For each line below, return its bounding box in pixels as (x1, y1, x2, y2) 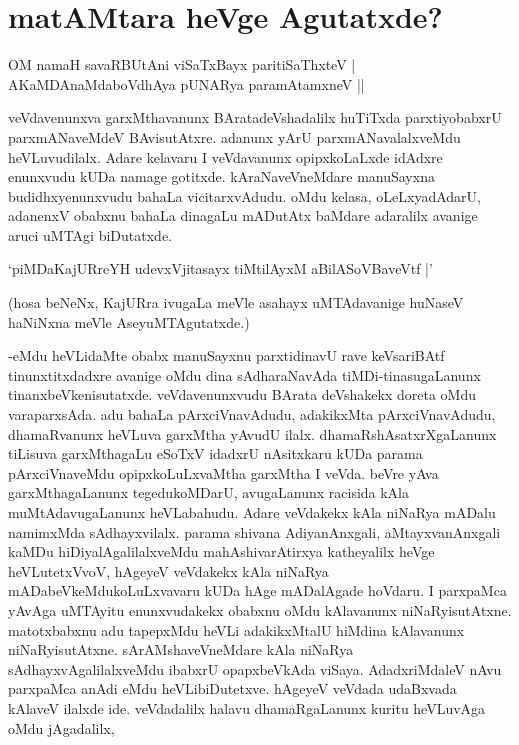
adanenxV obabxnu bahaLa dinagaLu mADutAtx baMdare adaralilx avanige (8, 205, 478, 226)
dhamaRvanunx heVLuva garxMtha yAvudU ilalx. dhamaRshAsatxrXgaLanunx (8, 423, 497, 444)
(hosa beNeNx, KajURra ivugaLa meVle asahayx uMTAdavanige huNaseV (8, 292, 464, 313)
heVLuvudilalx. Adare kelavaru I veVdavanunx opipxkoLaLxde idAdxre (8, 146, 443, 167)
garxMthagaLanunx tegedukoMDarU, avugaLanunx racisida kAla (8, 482, 410, 503)
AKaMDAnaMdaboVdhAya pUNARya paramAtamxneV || (8, 73, 365, 94)
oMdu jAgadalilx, (8, 717, 115, 738)
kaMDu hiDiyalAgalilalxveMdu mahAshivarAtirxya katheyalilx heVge (8, 541, 435, 562)
